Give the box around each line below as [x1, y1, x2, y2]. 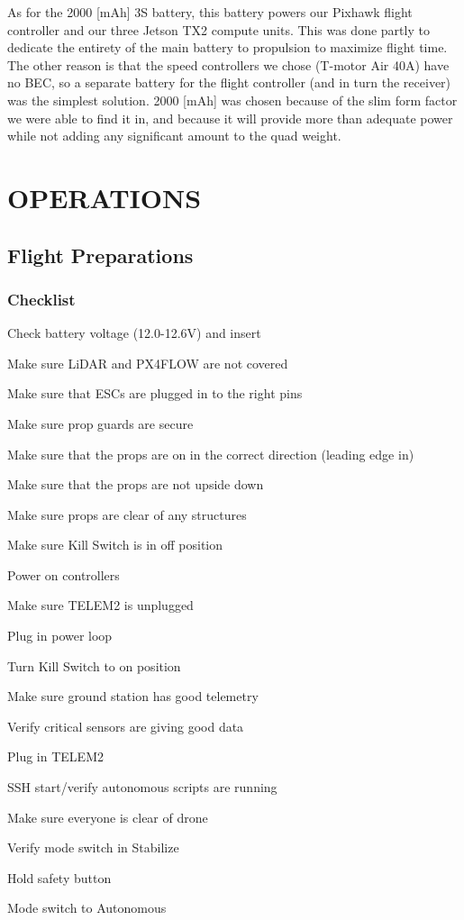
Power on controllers [7, 565, 120, 584]
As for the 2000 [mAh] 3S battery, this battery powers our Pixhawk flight [7, 3, 413, 21]
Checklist [7, 287, 76, 310]
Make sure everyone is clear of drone [7, 807, 208, 826]
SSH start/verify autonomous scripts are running [7, 778, 277, 797]
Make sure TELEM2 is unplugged [7, 596, 194, 615]
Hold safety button [7, 868, 112, 887]
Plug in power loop [7, 626, 113, 645]
